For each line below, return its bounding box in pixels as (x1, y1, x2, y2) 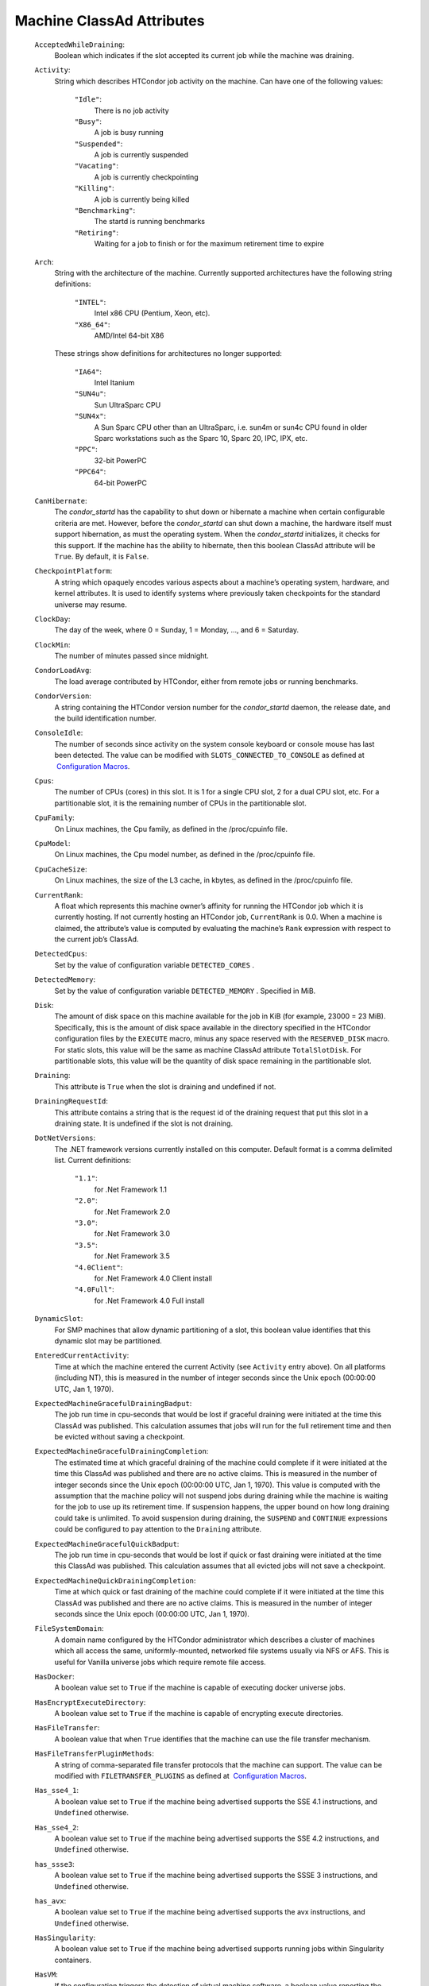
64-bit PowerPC (94, 477, 147, 488)
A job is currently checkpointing (94, 172, 199, 182)
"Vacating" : (74, 161, 119, 171)
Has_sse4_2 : (34, 1822, 79, 1832)
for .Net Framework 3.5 (94, 1251, 170, 1261)
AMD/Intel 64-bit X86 (94, 330, 164, 340)
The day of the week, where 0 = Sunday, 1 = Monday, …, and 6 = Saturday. (54, 625, 300, 635)
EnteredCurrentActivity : (34, 1350, 129, 1360)
